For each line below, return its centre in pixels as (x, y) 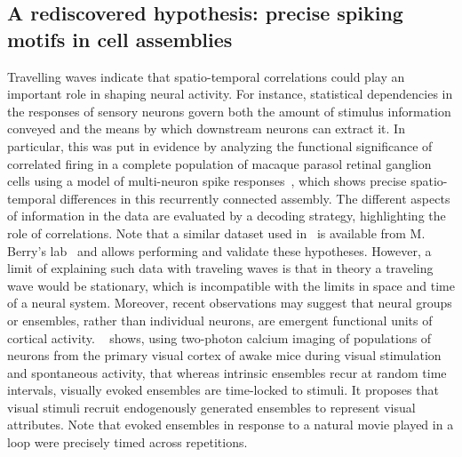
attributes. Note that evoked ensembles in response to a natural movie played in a (231, 425)
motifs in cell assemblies (120, 39)
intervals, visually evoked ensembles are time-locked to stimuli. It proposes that (223, 390)
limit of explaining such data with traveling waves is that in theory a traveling (220, 268)
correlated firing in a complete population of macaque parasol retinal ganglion (219, 163)
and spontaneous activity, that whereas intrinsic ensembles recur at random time (227, 372)
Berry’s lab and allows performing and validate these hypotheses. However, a (219, 250)
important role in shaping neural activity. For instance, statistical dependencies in (230, 94)
